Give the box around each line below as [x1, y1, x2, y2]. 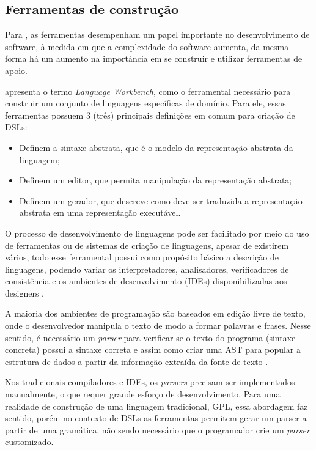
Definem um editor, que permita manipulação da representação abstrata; [19, 174, 292, 186]
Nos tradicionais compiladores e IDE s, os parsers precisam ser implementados [5, 375, 295, 388]
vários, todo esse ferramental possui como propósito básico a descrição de [5, 251, 279, 264]
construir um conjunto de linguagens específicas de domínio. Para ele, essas [5, 97, 286, 109]
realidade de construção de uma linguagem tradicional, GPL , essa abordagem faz [5, 399, 308, 412]
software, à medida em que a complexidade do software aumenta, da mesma [5, 40, 289, 53]
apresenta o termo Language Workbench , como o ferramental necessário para [5, 84, 291, 97]
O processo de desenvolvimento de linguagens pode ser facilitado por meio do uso [5, 226, 309, 239]
